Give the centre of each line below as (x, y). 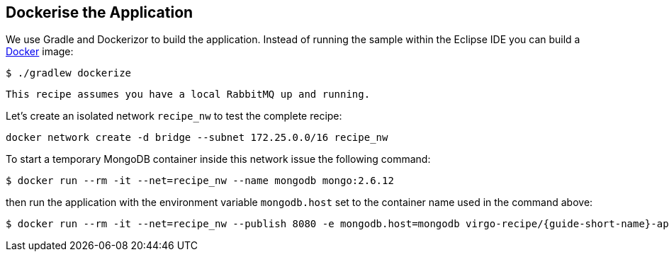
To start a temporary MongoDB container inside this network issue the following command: (218, 159)
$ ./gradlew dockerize (69, 73)
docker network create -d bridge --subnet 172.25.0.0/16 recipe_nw (197, 138)
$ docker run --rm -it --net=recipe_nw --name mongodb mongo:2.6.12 (200, 181)
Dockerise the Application (100, 12)
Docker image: (40, 52)
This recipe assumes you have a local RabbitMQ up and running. (188, 95)
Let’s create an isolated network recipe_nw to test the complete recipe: (174, 116)
